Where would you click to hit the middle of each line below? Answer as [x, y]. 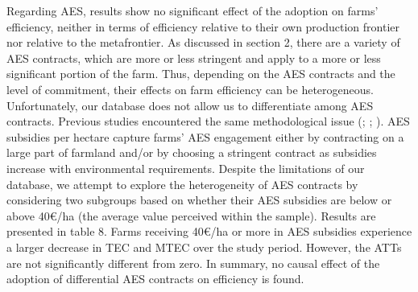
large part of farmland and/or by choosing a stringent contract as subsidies [192, 152]
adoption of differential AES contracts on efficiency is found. [155, 279]
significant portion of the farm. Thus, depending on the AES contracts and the [201, 74]
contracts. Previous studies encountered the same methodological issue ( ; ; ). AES [208, 121]
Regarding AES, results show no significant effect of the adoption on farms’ [192, 10]
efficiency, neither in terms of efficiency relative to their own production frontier [203, 26]
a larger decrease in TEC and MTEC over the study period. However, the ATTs [204, 247]
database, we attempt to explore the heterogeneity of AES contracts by [182, 184]
